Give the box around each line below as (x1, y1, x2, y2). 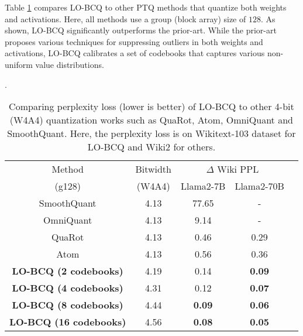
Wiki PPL (217, 162, 259, 176)
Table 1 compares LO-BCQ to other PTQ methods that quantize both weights (5, 1, 287, 13)
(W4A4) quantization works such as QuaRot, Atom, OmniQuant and (9, 113, 293, 127)
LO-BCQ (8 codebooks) (12, 298, 123, 312)
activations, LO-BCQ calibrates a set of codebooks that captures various (5, 47, 265, 59)
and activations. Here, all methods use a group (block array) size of (5, 12, 246, 25)
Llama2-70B (235, 179, 284, 193)
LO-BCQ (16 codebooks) (9, 315, 126, 329)
